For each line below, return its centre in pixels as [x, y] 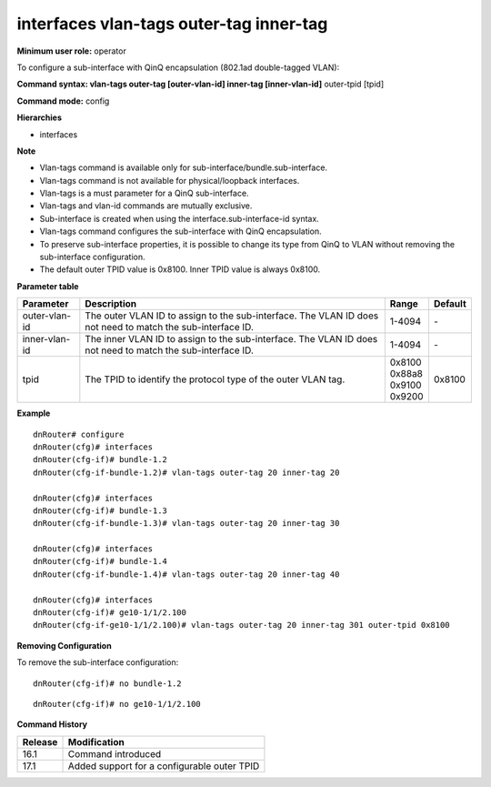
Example [34, 413]
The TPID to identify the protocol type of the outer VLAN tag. [215, 379]
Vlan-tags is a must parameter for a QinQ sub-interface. [144, 193]
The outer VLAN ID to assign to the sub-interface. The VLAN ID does [232, 316]
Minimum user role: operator [71, 51]
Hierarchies [40, 117]
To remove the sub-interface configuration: [98, 662]
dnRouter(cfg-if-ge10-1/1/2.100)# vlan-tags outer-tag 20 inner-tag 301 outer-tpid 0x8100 [241, 625]
